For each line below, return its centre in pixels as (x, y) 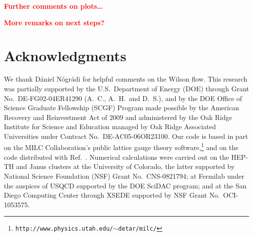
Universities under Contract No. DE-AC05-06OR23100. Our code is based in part (126, 136)
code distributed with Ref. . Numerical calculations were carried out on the (117, 157)
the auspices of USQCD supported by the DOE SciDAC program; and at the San (125, 185)
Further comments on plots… (53, 6)
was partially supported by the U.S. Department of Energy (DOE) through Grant (126, 88)
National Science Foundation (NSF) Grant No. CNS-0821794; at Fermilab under (124, 176)
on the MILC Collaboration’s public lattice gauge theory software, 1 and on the (121, 147)
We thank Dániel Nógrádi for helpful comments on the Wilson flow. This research (126, 79)
